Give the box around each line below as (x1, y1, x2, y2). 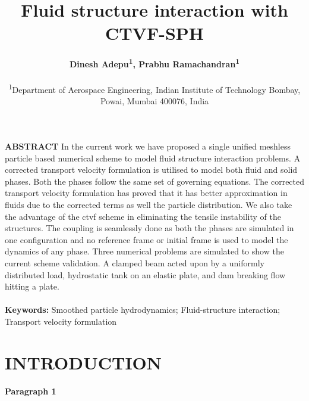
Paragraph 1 (5, 384, 56, 397)
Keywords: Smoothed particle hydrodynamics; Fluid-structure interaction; (5, 303, 280, 316)
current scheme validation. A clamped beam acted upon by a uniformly (5, 256, 264, 269)
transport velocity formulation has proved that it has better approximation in (5, 186, 288, 199)
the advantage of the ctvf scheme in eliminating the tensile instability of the (5, 210, 281, 222)
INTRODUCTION (5, 350, 162, 374)
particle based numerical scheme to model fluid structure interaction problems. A (5, 151, 301, 164)
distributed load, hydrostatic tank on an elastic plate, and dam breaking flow (5, 268, 286, 281)
